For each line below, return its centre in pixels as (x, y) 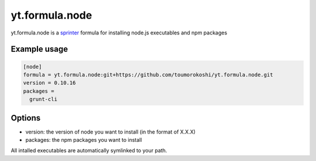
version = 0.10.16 (49, 83)
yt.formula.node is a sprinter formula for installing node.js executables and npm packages (119, 33)
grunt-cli (44, 99)
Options (26, 118)
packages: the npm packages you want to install (84, 140)
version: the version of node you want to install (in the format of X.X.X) (111, 132)
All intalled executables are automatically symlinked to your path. (89, 150)
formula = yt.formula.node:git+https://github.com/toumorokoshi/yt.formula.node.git (148, 75)
